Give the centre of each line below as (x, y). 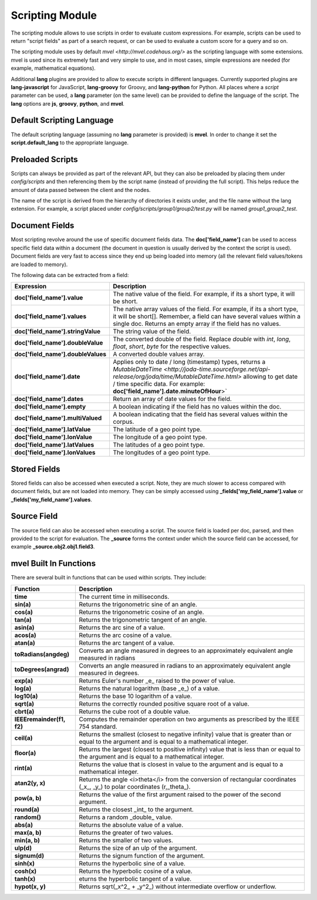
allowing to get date (271, 377)
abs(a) (24, 825)
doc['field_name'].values (50, 316)
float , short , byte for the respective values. (172, 346)
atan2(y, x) (30, 783)
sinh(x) (25, 863)
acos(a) (25, 635)
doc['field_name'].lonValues (55, 453)
